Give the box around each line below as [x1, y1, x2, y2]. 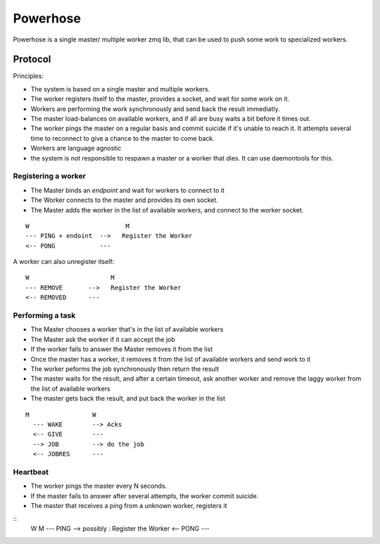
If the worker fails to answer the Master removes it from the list [30, 345, 213, 353]
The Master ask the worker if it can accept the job [30, 335, 175, 343]
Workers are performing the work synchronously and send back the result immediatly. [30, 104, 281, 113]
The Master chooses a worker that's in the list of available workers [30, 325, 224, 334]
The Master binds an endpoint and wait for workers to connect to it [30, 186, 225, 194]
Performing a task [13, 310, 76, 320]
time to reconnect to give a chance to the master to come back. [30, 134, 215, 142]
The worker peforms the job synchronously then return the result [30, 365, 220, 373]
